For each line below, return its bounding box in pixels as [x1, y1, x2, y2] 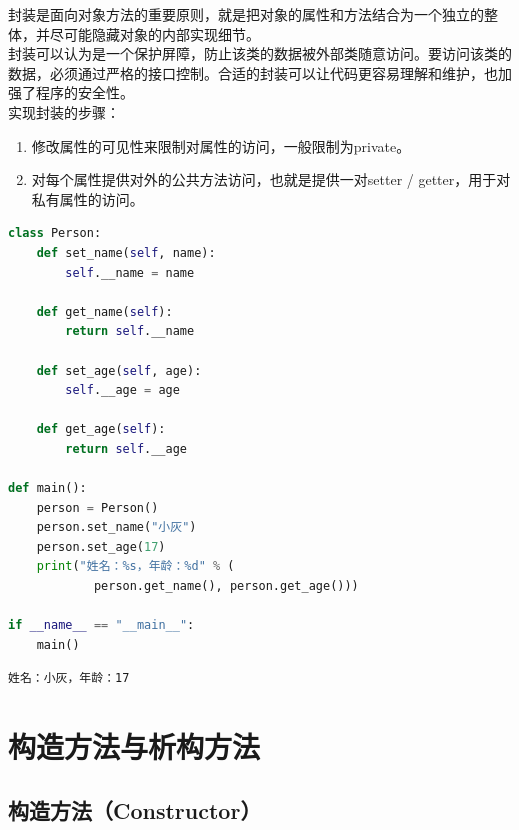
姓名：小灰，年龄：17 [8, 671, 130, 686]
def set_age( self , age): [36, 363, 202, 378]
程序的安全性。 [35, 82, 134, 103]
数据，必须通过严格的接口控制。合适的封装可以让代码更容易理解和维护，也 [8, 62, 498, 83]
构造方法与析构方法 [8, 726, 261, 767]
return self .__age [65, 441, 187, 456]
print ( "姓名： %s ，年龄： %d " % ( [36, 559, 235, 574]
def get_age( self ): [36, 422, 166, 437]
